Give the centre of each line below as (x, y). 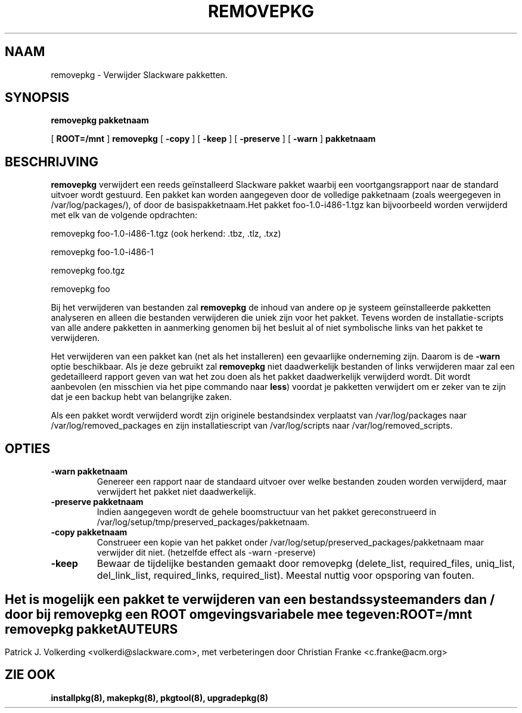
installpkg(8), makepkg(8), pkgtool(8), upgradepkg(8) (160, 697)
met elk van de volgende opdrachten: (124, 215)
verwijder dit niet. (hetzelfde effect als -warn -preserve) (206, 553)
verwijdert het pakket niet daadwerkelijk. (176, 492)
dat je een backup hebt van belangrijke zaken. (141, 397)
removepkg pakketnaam (100, 120)
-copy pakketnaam (89, 532)
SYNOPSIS (37, 98)
